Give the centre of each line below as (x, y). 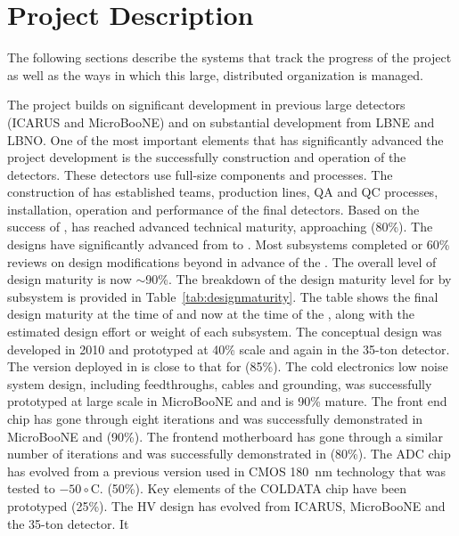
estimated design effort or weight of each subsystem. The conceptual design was (225, 332)
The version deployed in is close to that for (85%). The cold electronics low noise (228, 366)
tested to (31, 488)
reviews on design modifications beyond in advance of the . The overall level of (222, 261)
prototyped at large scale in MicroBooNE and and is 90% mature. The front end (227, 401)
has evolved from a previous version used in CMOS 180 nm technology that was (227, 471)
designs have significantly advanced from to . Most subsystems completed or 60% (229, 244)
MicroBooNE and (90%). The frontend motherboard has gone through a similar (225, 436)
